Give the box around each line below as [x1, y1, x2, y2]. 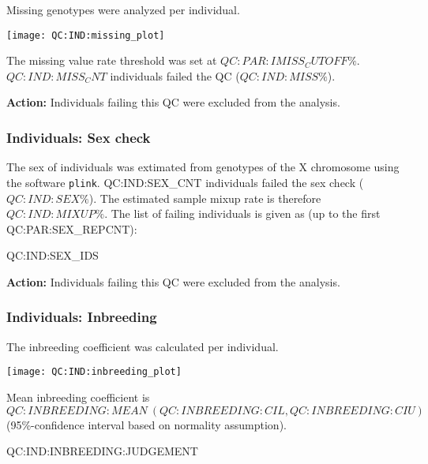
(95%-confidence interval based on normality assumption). [6, 416, 287, 432]
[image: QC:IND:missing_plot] [6, 29, 165, 41]
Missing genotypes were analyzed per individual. [6, 2, 240, 17]
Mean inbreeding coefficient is [6, 388, 150, 405]
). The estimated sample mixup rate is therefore [88, 189, 321, 206]
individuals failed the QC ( [110, 67, 240, 84]
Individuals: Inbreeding [6, 307, 157, 327]
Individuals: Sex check [6, 127, 151, 147]
